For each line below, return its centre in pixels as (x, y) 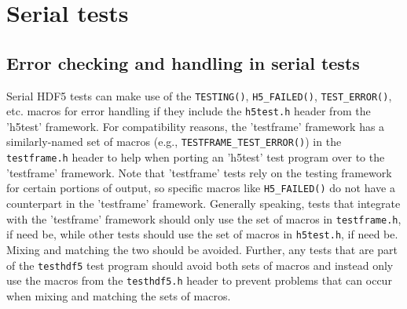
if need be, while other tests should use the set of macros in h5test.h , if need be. (202, 234)
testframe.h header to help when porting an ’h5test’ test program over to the (196, 157)
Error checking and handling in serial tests (183, 62)
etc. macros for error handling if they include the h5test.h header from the (189, 111)
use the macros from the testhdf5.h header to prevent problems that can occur (199, 280)
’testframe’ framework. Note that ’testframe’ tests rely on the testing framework (199, 172)
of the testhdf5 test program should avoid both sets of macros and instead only (200, 265)
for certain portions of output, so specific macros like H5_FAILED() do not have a (201, 188)
